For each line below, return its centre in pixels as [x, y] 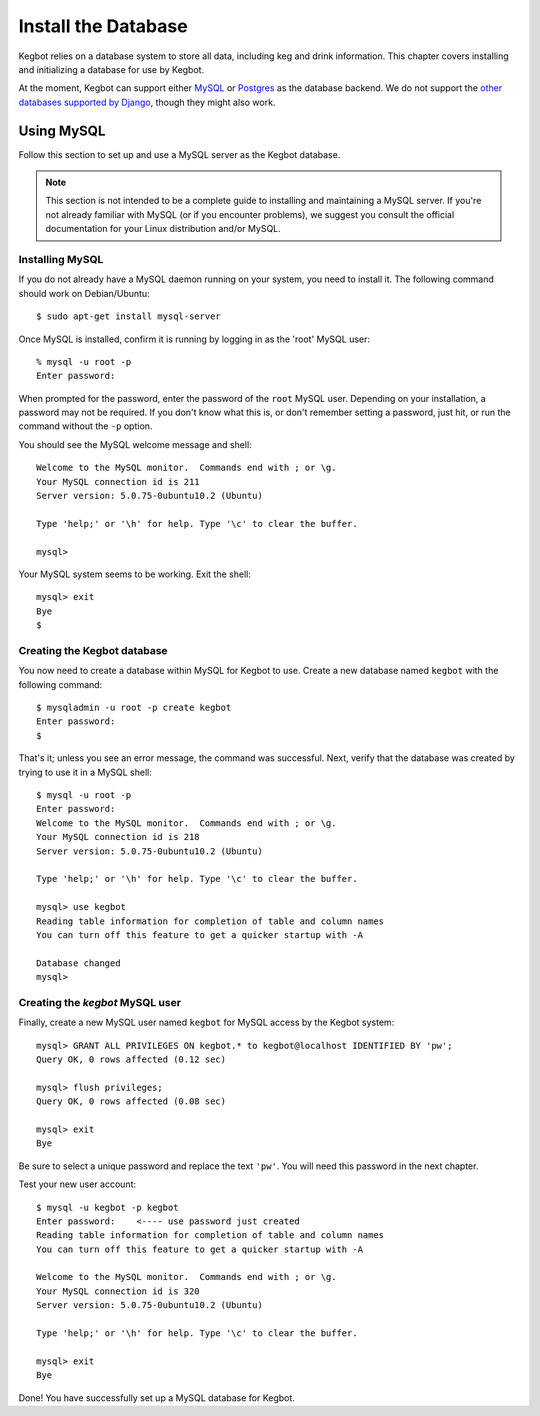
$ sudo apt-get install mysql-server [129, 316]
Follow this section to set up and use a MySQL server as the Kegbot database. [179, 154]
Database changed [78, 963]
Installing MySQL [61, 259]
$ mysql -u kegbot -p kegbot [107, 1207]
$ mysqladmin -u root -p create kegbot [134, 708]
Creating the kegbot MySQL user [100, 1002]
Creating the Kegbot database [93, 650]
